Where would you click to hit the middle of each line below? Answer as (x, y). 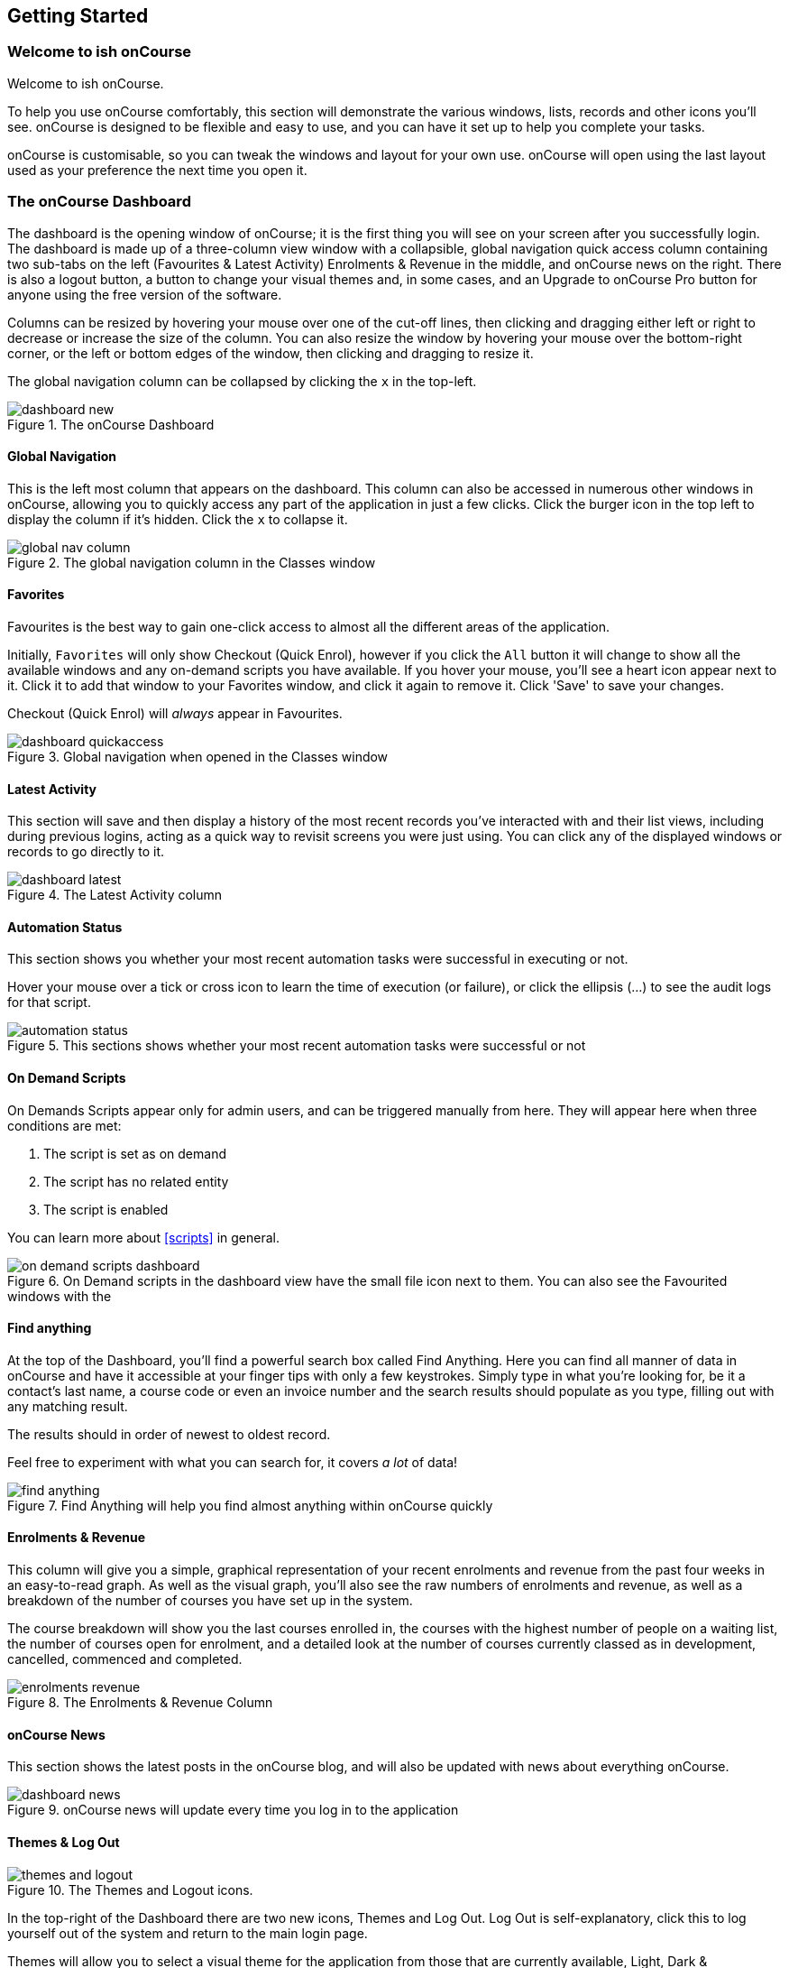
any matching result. (68, 1406)
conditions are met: (64, 1125)
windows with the (60, 1296)
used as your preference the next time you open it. (157, 170)
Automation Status (65, 927)
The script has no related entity (136, 1181)
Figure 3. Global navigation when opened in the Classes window (198, 756)
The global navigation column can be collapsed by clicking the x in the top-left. (242, 381)
